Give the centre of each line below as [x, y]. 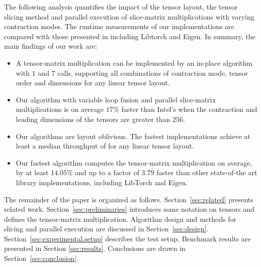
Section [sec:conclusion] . [41, 258]
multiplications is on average [60, 109]
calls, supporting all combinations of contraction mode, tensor [153, 73]
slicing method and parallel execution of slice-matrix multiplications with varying [129, 16]
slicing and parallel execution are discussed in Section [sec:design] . [106, 229]
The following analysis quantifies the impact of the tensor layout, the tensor [121, 7]
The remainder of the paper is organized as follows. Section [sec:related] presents [129, 199]
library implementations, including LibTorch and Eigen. [102, 182]
